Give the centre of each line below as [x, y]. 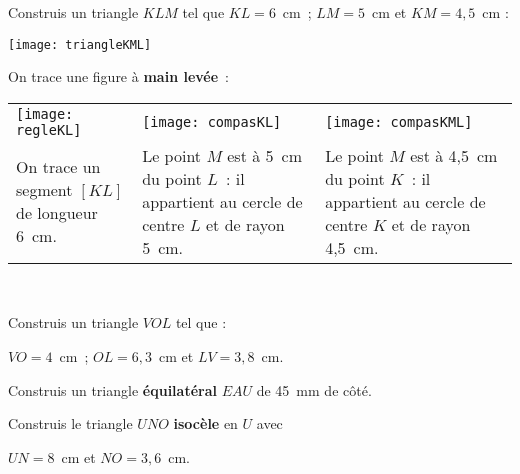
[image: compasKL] [212, 121]
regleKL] [49, 129]
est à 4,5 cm [454, 155]
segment [44, 190]
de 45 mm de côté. [314, 389]
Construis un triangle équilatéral [112, 389]
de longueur [57, 213]
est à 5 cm [264, 155]
